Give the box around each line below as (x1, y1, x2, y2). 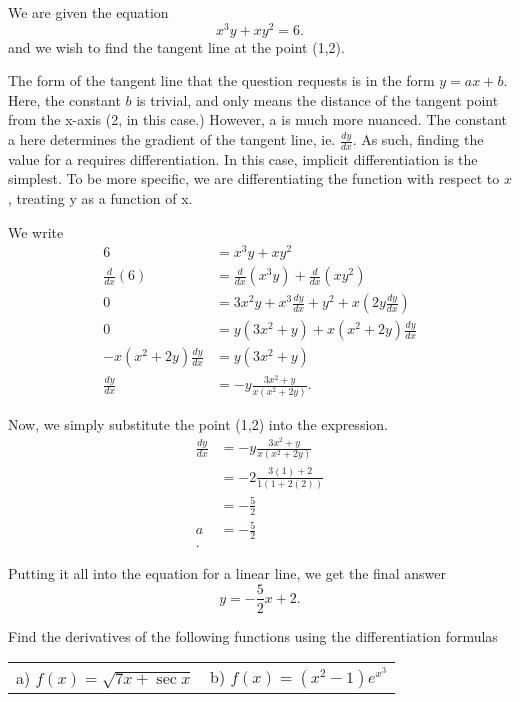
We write (8, 221, 64, 242)
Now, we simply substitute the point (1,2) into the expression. (8, 413, 388, 434)
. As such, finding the (352, 129, 484, 150)
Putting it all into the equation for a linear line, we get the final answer (8, 562, 446, 583)
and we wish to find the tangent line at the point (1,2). (8, 36, 345, 57)
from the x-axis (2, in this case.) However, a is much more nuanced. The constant (8, 109, 507, 130)
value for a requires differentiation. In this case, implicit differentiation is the (8, 148, 478, 169)
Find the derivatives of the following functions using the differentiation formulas (8, 625, 498, 646)
